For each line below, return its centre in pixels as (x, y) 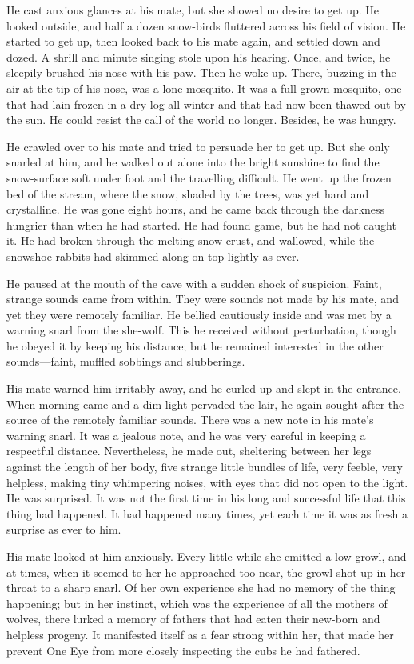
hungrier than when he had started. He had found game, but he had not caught (201, 224)
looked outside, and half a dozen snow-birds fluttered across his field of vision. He (206, 25)
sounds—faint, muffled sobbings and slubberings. (126, 361)
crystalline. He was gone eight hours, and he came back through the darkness (196, 209)
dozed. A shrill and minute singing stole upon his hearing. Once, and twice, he (199, 56)
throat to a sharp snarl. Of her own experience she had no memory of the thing (201, 588)
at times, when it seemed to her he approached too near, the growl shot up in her (206, 572)
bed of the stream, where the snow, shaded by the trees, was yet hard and (188, 193)
